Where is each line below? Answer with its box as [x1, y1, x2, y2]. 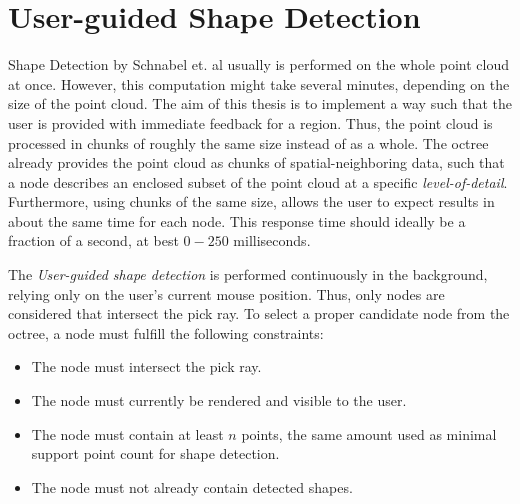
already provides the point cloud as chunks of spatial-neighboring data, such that [8, 152, 505, 173]
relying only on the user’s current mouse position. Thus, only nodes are [8, 283, 445, 304]
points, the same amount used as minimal [241, 423, 497, 444]
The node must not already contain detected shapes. [31, 476, 353, 497]
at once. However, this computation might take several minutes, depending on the [8, 73, 510, 94]
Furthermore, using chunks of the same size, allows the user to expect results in [8, 191, 495, 212]
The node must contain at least [31, 423, 224, 444]
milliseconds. [233, 230, 311, 251]
